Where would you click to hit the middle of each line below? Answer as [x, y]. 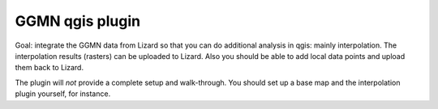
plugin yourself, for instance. [63, 94]
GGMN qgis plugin [78, 21]
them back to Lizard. [49, 68]
